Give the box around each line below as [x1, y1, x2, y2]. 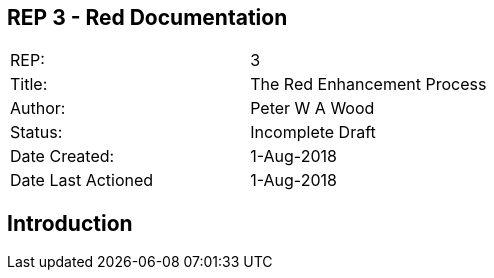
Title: [10, 74, 48, 95]
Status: [10, 122, 63, 143]
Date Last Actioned [10, 170, 154, 191]
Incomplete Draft [250, 122, 376, 143]
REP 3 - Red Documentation [7, 5, 288, 30]
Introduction [7, 210, 133, 236]
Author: [10, 98, 66, 119]
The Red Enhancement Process [250, 74, 487, 95]
